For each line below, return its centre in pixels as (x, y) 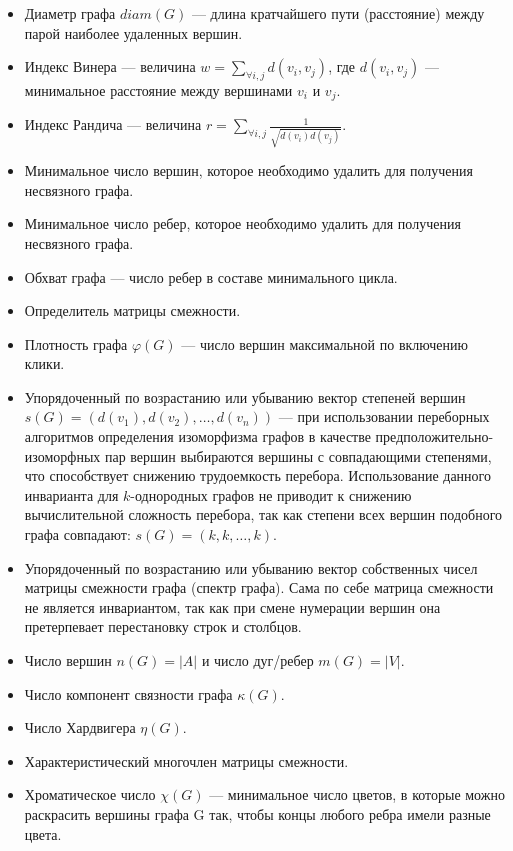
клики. (44, 363)
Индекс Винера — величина (110, 66)
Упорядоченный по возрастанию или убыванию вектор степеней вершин (245, 396)
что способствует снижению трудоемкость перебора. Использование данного (257, 475)
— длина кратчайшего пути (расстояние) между (338, 13)
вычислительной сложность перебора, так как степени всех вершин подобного (263, 514)
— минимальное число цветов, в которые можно (357, 794)
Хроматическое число (90, 794)
